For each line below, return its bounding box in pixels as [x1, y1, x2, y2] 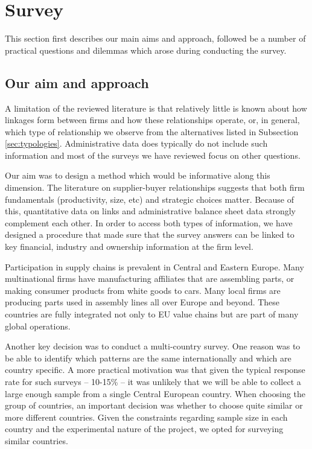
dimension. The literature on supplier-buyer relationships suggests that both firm [5, 181, 305, 194]
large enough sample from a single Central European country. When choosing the [5, 387, 306, 400]
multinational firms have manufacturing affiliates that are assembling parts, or [5, 272, 294, 285]
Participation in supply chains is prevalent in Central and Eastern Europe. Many [5, 260, 304, 273]
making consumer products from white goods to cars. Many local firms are [5, 284, 281, 296]
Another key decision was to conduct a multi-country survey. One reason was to [5, 340, 301, 352]
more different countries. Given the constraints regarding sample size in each [5, 410, 288, 423]
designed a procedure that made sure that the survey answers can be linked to [5, 228, 294, 241]
